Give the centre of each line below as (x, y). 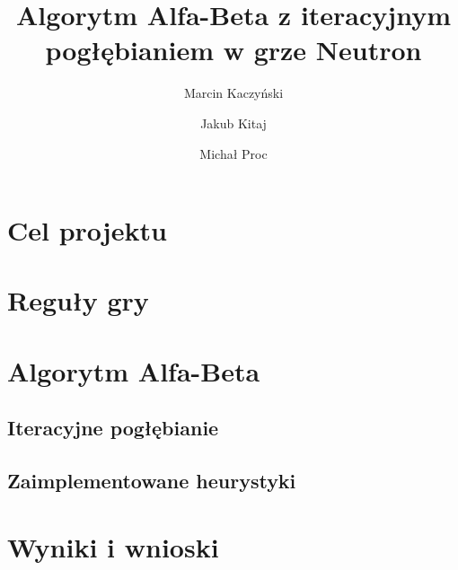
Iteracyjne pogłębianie (113, 428)
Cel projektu (87, 230)
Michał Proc (233, 153)
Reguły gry (78, 300)
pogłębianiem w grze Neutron (233, 50)
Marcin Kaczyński (233, 93)
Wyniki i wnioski (113, 546)
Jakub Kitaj (233, 123)
